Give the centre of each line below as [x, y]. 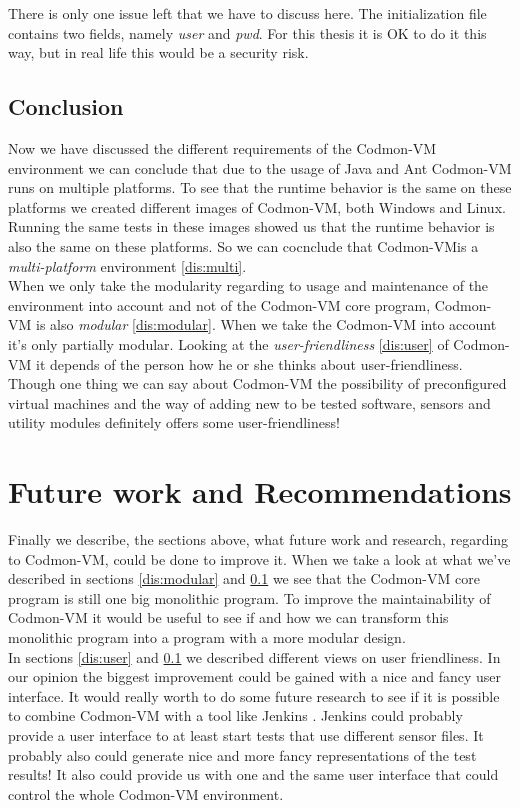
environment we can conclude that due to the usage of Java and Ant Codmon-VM [260, 167]
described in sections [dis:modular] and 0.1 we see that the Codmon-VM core [244, 578]
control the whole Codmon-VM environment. [146, 793]
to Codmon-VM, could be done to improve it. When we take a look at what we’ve [259, 558]
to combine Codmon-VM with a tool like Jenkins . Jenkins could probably [235, 715]
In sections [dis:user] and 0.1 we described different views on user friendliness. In [254, 656]
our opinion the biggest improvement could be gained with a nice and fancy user [255, 676]
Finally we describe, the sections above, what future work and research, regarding [258, 539]
